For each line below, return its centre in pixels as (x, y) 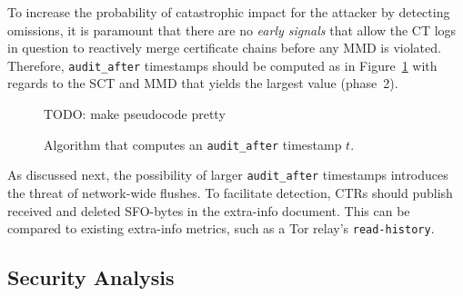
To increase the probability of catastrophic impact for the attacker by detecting (229, 12)
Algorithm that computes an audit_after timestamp (193, 144)
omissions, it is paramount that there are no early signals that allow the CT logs (232, 30)
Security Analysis (91, 277)
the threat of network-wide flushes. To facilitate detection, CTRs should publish (230, 192)
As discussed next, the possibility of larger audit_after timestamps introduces (228, 175)
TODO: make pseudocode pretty (135, 114)
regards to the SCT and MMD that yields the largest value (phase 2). (203, 83)
